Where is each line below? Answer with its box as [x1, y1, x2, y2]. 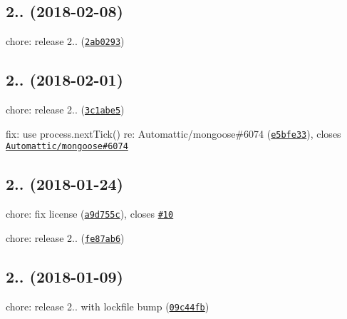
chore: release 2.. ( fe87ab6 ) [6, 230, 125, 245]
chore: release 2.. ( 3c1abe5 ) [6, 102, 125, 117]
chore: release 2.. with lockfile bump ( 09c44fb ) [6, 298, 209, 313]
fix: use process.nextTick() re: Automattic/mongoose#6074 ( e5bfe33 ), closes [6, 126, 341, 141]
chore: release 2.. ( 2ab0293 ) [6, 34, 125, 49]
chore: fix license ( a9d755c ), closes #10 [6, 206, 174, 221]
